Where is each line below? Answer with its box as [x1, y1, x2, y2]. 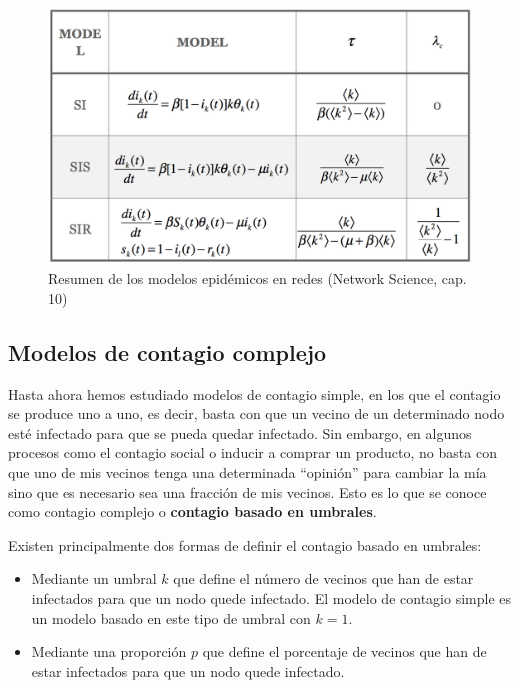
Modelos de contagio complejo [8, 336, 327, 367]
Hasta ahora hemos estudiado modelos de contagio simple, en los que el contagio [8, 383, 501, 404]
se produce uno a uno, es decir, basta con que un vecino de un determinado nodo [8, 403, 505, 424]
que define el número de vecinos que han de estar [173, 568, 474, 589]
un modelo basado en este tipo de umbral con [31, 607, 311, 628]
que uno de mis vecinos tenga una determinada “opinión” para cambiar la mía [8, 462, 487, 483]
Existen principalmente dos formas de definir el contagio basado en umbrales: [8, 534, 482, 555]
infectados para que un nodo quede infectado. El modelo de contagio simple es [31, 588, 511, 609]
